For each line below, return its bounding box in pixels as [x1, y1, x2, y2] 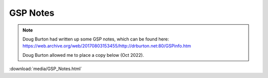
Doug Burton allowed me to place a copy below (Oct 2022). [22, 52, 144, 58]
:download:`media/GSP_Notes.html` [9, 66, 82, 72]
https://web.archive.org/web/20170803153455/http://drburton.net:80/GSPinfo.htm [22, 43, 191, 49]
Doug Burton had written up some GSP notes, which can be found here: [22, 36, 169, 42]
